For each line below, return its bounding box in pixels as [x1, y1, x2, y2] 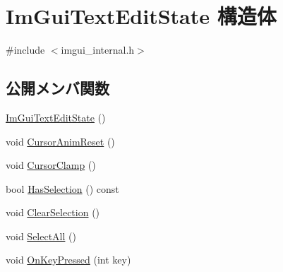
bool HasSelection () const [6, 181, 119, 196]
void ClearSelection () [6, 205, 100, 220]
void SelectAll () [6, 228, 76, 243]
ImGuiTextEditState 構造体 [6, 1, 277, 30]
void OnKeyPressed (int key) [6, 252, 131, 267]
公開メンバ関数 [6, 77, 109, 99]
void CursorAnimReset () [6, 134, 115, 148]
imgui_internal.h [61, 42, 135, 57]
